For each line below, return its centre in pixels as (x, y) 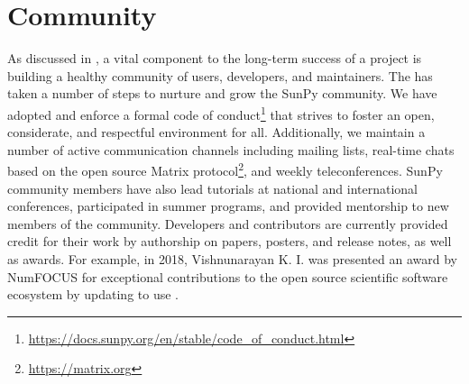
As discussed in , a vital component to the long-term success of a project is (215, 58)
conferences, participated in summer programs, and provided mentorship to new (228, 206)
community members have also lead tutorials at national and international (212, 188)
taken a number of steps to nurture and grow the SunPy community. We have (222, 93)
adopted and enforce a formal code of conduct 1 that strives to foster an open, (221, 113)
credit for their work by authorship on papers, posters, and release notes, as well (230, 241)
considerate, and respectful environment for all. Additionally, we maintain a (216, 132)
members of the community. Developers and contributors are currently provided (228, 223)
